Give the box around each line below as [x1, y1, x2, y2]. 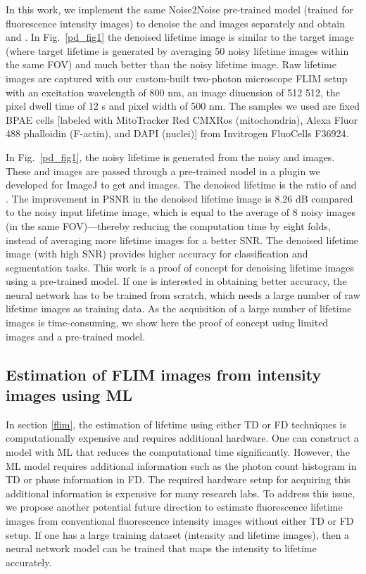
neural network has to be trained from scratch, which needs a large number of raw [6, 287, 360, 302]
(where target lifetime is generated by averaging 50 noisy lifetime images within [6, 43, 349, 58]
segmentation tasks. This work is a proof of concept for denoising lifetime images [6, 260, 354, 274]
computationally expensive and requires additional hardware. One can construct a [6, 431, 359, 445]
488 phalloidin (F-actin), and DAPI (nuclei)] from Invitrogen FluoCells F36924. [6, 126, 349, 141]
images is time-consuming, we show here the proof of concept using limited [6, 315, 329, 330]
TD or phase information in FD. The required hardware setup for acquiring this [6, 472, 351, 487]
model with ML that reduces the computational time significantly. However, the [6, 445, 350, 459]
